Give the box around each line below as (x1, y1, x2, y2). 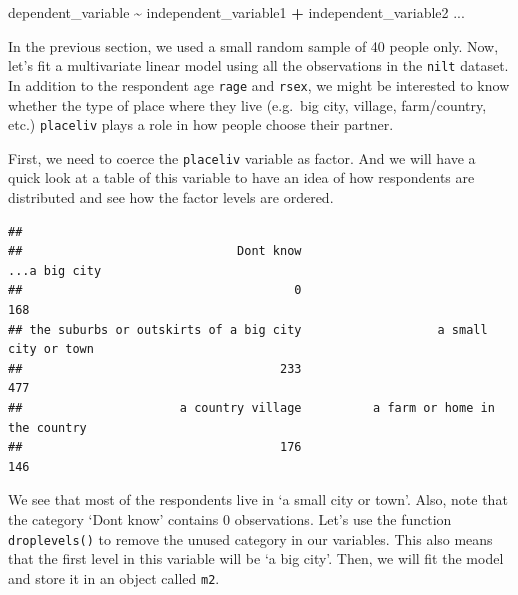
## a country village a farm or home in (8, 400, 495, 415)
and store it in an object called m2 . (8, 567, 220, 588)
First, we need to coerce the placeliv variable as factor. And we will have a (8, 147, 476, 168)
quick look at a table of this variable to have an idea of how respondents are (8, 167, 475, 188)
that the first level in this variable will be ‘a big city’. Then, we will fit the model (8, 548, 504, 569)
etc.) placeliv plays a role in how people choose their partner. (8, 114, 394, 135)
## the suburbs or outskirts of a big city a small (8, 322, 488, 337)
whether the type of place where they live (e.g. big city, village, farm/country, (8, 94, 487, 115)
